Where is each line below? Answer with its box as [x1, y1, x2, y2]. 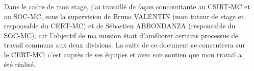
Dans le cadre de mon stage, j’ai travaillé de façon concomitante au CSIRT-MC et [4, 1, 250, 11]
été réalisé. [4, 59, 36, 69]
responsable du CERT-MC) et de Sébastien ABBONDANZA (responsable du [4, 21, 236, 31]
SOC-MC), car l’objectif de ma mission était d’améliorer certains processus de [4, 30, 238, 40]
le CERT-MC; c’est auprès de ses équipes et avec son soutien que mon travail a [4, 49, 242, 59]
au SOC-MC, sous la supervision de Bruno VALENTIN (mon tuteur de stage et [4, 11, 244, 21]
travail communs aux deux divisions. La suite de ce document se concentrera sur [4, 40, 245, 50]
